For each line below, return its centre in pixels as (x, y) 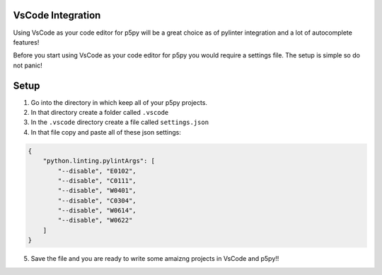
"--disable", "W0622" (95, 220)
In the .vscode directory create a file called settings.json (120, 122)
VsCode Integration (57, 15)
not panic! (28, 65)
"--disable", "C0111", (97, 180)
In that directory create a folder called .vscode (100, 112)
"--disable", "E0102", (97, 171)
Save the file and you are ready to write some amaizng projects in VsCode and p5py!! (155, 259)
